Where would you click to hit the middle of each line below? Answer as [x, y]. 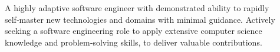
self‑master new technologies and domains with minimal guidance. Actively [140, 19]
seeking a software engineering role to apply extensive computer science [134, 31]
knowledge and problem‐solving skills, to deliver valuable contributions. [134, 42]
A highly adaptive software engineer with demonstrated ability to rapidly [137, 8]
